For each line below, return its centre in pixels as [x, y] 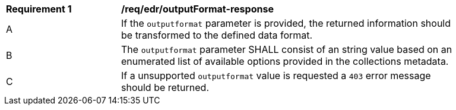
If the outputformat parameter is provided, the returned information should [286, 23]
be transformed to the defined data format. [217, 35]
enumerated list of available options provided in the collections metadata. [285, 61]
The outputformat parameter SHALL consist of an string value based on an [287, 49]
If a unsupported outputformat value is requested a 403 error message [276, 76]
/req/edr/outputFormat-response [197, 9]
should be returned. [165, 87]
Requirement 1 [39, 9]
